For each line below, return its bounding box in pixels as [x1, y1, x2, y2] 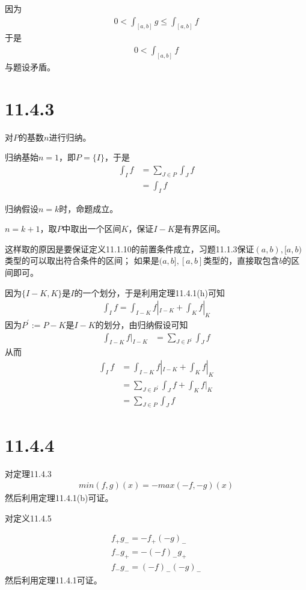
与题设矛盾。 [5, 60, 55, 73]
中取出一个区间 [62, 222, 121, 235]
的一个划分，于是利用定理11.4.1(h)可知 [74, 286, 225, 299]
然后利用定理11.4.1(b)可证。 [5, 491, 114, 504]
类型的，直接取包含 [203, 254, 280, 267]
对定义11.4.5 [5, 511, 52, 524]
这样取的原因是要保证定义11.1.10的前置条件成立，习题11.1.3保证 [5, 242, 254, 255]
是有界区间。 [174, 222, 225, 235]
